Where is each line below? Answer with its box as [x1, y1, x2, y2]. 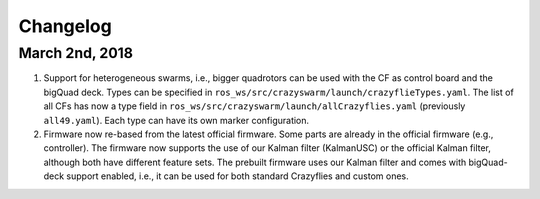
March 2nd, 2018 [18, 44, 134, 62]
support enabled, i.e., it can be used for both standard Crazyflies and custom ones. [66, 170, 409, 182]
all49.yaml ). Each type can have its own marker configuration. [43, 114, 310, 126]
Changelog [18, 15, 112, 37]
